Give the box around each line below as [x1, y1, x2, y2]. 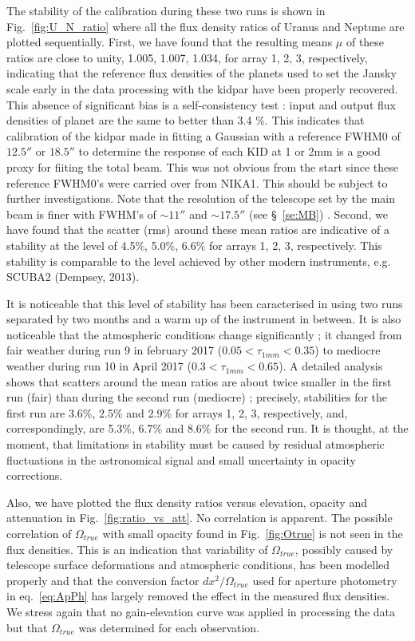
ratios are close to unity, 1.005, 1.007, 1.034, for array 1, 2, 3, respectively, [6, 49, 368, 65]
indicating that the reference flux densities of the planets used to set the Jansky [6, 65, 397, 81]
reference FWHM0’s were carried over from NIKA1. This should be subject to [6, 174, 388, 191]
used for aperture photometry [252, 572, 397, 588]
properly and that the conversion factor [6, 572, 200, 588]
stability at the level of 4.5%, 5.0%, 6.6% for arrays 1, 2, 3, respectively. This [6, 236, 382, 253]
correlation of [6, 525, 72, 541]
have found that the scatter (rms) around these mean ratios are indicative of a [6, 221, 389, 238]
